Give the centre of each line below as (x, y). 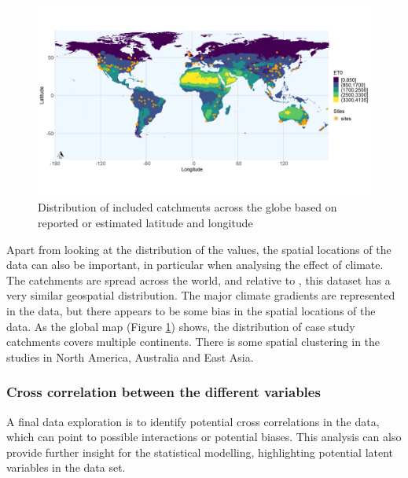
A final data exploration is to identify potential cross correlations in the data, (193, 421)
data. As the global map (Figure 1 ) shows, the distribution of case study (181, 326)
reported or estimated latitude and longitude (145, 222)
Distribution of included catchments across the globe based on (187, 207)
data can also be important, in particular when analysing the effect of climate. (195, 265)
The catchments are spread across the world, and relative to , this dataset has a (198, 279)
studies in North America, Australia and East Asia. (130, 357)
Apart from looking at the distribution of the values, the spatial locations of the (199, 249)
